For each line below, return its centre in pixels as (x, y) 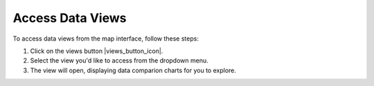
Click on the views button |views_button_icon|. (97, 51)
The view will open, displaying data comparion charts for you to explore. (133, 70)
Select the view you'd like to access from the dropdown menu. (119, 61)
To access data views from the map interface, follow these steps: (106, 39)
